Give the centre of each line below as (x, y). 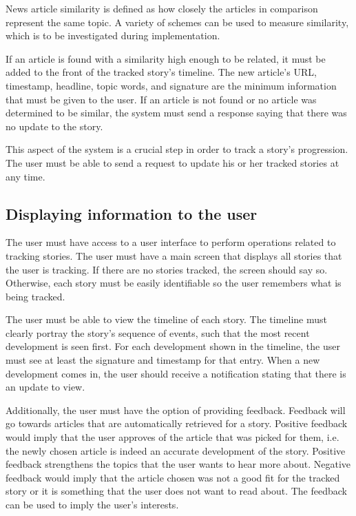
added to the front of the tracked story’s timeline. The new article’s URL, (161, 72)
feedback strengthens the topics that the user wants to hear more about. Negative (178, 464)
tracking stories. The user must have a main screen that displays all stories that (174, 255)
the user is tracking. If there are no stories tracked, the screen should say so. (167, 269)
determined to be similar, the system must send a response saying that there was (176, 113)
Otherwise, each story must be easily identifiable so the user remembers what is (174, 283)
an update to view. (45, 387)
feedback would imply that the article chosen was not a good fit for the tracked (173, 477)
